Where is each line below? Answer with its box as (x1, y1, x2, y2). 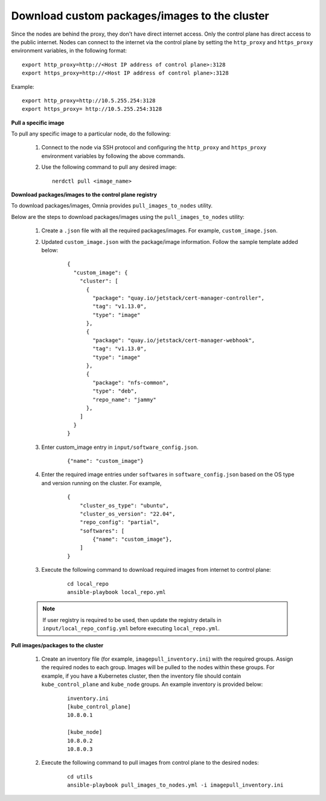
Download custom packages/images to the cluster (11, 9, 269, 22)
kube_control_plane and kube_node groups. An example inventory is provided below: (41, 681, 263, 688)
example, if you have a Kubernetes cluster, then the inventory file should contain (41, 672, 241, 679)
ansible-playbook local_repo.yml (67, 589, 166, 596)
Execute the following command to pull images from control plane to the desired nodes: (41, 759, 259, 767)
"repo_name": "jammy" (92, 396, 157, 403)
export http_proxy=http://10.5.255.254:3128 (22, 97, 156, 104)
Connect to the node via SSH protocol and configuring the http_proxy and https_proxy (41, 144, 267, 151)
